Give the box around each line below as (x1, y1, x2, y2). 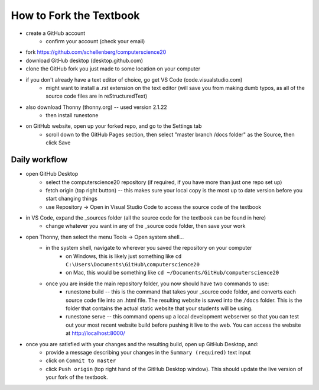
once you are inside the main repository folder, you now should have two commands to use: (45, 280, 269, 287)
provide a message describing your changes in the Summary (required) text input (45, 349, 251, 356)
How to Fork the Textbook (11, 9, 140, 22)
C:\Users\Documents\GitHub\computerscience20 (66, 261, 200, 268)
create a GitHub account (25, 30, 86, 37)
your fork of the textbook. (45, 373, 109, 381)
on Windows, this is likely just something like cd (66, 252, 182, 260)
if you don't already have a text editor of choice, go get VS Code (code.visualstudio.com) (25, 76, 243, 83)
